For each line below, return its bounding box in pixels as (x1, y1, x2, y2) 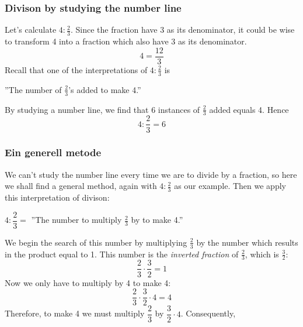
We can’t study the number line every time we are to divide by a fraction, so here (5, 168, 297, 180)
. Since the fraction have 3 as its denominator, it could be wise (70, 23, 295, 36)
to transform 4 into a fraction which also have (5, 35, 169, 47)
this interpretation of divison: (5, 191, 110, 204)
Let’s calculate (5, 23, 57, 36)
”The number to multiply (31, 214, 122, 226)
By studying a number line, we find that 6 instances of (5, 103, 200, 115)
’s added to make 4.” (68, 83, 141, 95)
